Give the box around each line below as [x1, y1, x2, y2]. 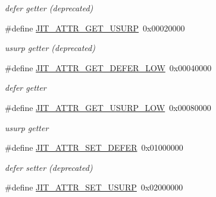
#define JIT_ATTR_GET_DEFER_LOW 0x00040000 [5, 61, 212, 74]
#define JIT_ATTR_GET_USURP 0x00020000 [5, 21, 185, 34]
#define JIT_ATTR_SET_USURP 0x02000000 [5, 181, 183, 193]
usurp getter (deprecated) [5, 42, 95, 54]
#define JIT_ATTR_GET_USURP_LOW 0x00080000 [5, 101, 211, 113]
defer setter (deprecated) [5, 161, 93, 173]
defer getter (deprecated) [5, 2, 93, 14]
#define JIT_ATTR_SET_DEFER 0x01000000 [5, 141, 183, 154]
